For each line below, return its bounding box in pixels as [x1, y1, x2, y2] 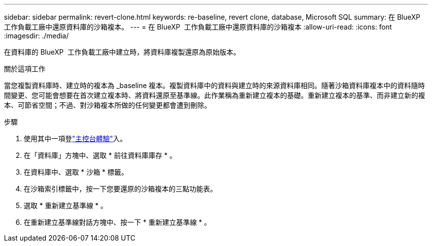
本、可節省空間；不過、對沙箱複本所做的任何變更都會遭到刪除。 [4, 101, 211, 109]
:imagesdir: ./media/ [4, 31, 69, 40]
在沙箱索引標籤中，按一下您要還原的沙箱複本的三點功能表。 [24, 184, 217, 193]
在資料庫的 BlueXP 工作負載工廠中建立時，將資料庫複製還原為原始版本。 [4, 48, 240, 56]
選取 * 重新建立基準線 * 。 [24, 201, 108, 210]
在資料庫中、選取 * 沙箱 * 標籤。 [24, 168, 128, 176]
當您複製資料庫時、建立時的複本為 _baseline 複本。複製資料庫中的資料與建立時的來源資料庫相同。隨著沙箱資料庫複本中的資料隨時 [4, 81, 425, 90]
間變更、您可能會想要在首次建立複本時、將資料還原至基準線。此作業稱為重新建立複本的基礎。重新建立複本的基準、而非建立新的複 [4, 91, 425, 99]
